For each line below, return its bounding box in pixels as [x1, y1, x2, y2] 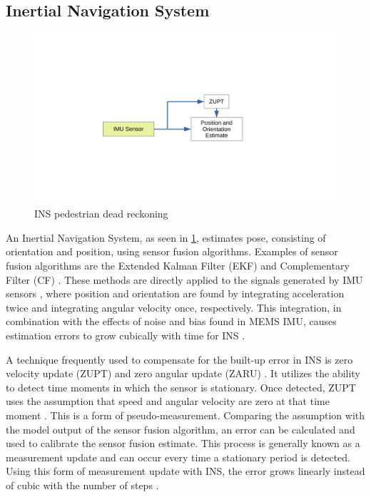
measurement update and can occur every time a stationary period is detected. [6, 449, 351, 464]
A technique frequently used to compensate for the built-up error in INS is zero [6, 352, 353, 367]
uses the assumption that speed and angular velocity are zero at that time [6, 394, 330, 409]
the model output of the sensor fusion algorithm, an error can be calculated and [6, 421, 355, 436]
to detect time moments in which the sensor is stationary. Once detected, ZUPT [6, 379, 356, 394]
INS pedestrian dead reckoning [34, 206, 168, 221]
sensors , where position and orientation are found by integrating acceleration [6, 286, 345, 301]
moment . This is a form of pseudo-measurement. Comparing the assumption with [6, 408, 365, 423]
